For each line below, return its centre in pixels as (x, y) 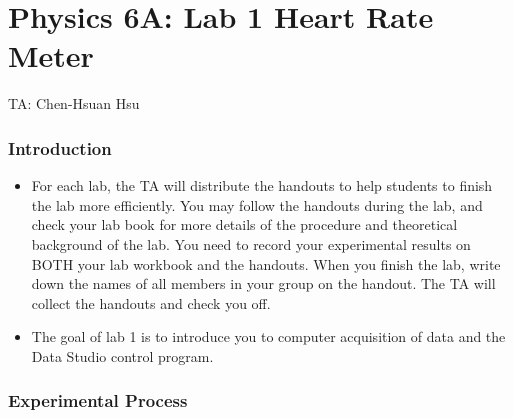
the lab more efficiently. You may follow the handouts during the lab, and (257, 204)
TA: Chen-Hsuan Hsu (74, 103)
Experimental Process (98, 400)
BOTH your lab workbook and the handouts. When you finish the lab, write (266, 263)
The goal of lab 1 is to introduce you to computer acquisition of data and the (268, 336)
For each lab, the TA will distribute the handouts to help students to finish (262, 185)
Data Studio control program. (122, 355)
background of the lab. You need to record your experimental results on (251, 243)
